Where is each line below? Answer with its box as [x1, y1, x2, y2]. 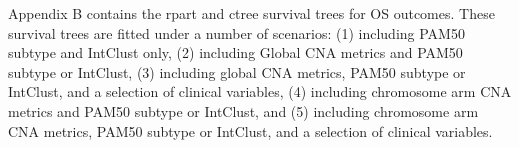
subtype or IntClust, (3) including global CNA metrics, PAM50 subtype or [8, 61, 466, 82]
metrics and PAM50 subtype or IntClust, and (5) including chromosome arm [8, 100, 479, 121]
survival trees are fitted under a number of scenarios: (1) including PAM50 [8, 22, 465, 43]
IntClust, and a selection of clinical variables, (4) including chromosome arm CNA [8, 81, 512, 102]
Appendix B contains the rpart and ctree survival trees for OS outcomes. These [8, 3, 495, 23]
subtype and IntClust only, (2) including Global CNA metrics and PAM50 [8, 42, 463, 63]
